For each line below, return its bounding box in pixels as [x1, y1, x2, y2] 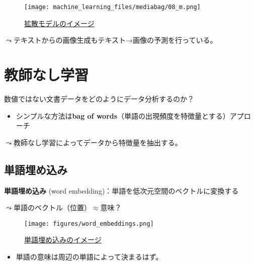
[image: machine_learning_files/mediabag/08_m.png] [24, 4, 201, 11]
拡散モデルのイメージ [24, 18, 95, 28]
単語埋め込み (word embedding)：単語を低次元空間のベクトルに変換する [4, 185, 239, 196]
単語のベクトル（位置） [13, 202, 91, 213]
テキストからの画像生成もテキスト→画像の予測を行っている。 [13, 35, 217, 45]
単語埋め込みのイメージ [24, 234, 102, 245]
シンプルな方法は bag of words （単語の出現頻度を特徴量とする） [16, 110, 230, 121]
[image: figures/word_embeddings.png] [24, 220, 154, 227]
